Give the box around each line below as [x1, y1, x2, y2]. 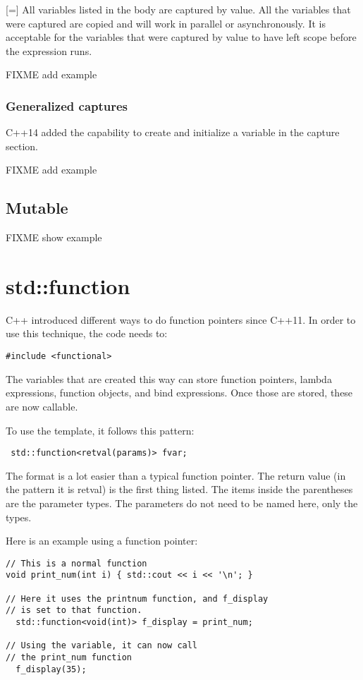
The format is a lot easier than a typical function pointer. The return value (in [6, 468, 346, 482]
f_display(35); [16, 664, 87, 674]
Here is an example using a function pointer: [6, 533, 198, 548]
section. [6, 138, 38, 153]
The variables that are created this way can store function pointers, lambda [6, 371, 332, 386]
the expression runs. [6, 43, 92, 58]
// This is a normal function [6, 558, 147, 569]
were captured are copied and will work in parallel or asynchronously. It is [6, 16, 326, 30]
